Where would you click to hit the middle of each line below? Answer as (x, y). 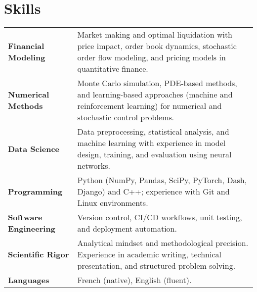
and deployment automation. (127, 229)
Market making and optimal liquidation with (155, 35)
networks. (94, 166)
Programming (35, 192)
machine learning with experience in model (151, 143)
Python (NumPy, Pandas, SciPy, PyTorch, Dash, (162, 180)
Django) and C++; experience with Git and (153, 192)
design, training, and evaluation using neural (154, 154)
